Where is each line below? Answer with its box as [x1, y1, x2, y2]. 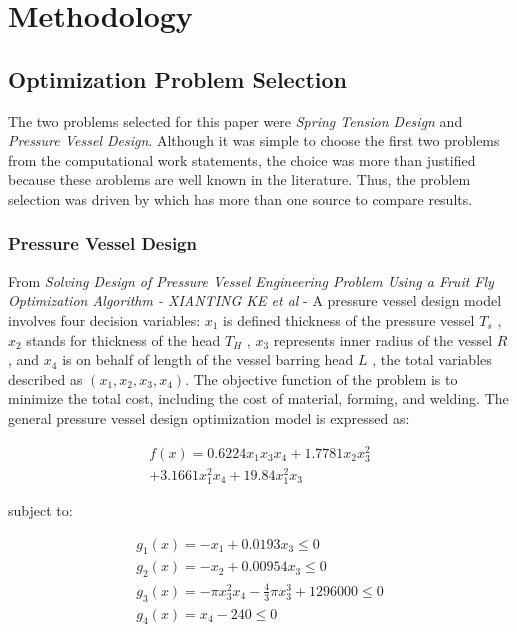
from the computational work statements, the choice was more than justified [8, 149, 476, 170]
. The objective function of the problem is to [185, 368, 458, 389]
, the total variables [372, 349, 492, 370]
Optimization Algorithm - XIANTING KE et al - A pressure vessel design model [8, 290, 502, 311]
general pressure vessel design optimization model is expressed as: [8, 407, 410, 428]
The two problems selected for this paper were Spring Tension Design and [8, 110, 463, 131]
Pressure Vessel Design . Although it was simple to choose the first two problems [8, 130, 500, 151]
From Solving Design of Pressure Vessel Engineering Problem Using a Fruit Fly [8, 270, 494, 291]
